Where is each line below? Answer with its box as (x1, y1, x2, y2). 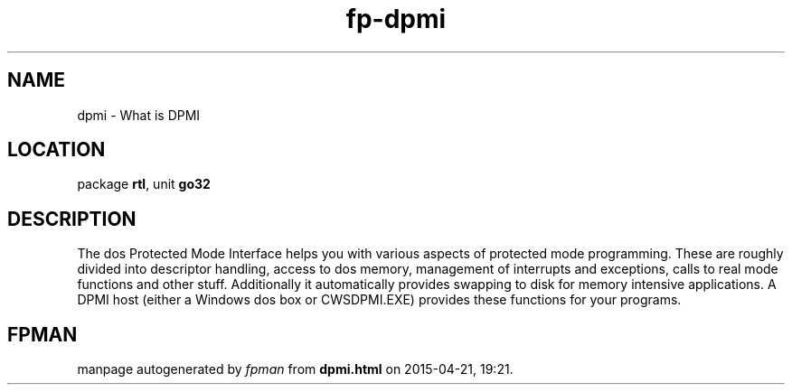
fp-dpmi (345, 4, 447, 34)
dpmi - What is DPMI (77, 107, 201, 123)
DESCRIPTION (7, 207, 137, 230)
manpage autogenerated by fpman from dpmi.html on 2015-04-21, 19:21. (77, 361, 514, 378)
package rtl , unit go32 (77, 176, 211, 192)
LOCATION (7, 138, 106, 162)
